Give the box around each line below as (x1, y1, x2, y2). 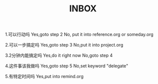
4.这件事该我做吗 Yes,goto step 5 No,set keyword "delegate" (5, 63, 128, 69)
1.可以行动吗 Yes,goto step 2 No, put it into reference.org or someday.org (5, 32, 154, 38)
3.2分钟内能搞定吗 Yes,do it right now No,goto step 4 (5, 52, 113, 58)
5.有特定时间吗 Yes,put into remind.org (5, 74, 84, 80)
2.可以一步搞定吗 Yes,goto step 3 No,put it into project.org (5, 42, 123, 48)
